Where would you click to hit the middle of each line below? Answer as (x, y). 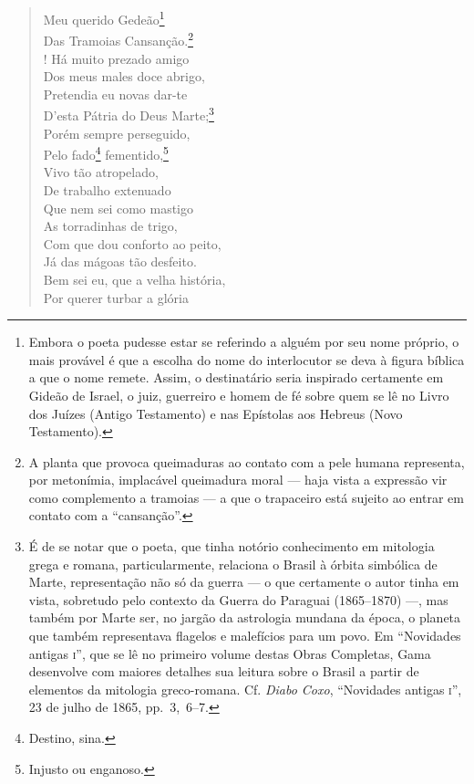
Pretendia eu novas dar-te (115, 94)
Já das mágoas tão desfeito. (120, 261)
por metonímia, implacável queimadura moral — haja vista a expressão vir (238, 480)
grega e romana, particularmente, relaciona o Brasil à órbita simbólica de (233, 564)
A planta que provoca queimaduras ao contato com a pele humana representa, (247, 461)
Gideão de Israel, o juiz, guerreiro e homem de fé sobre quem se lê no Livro (239, 395)
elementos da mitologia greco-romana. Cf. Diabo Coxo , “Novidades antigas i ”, (245, 689)
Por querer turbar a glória (116, 297)
